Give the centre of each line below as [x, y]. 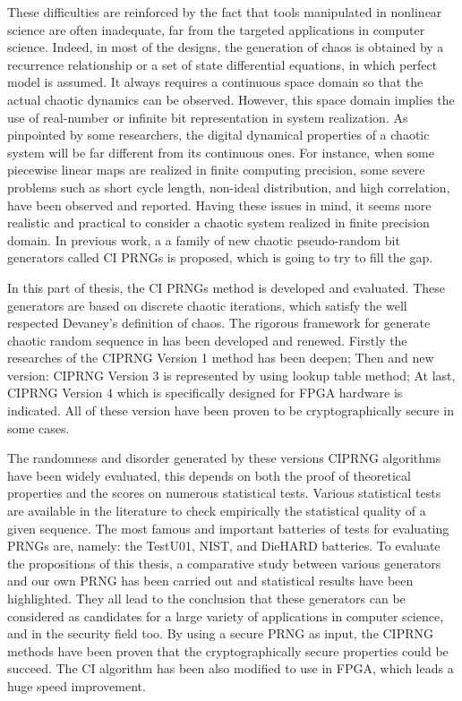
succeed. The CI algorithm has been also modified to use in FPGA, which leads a [231, 668]
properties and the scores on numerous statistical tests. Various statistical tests [224, 493]
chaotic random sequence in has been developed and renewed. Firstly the [207, 340]
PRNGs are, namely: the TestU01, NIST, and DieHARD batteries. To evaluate [224, 546]
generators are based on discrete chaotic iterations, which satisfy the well [207, 305]
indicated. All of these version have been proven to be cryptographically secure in [231, 410]
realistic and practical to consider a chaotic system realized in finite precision [218, 222]
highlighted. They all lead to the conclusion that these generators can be [206, 598]
